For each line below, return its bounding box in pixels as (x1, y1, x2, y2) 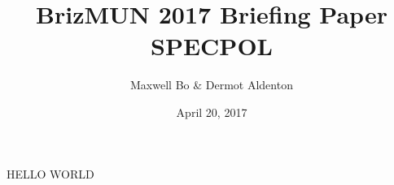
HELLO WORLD (7, 165, 94, 182)
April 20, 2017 (176, 103, 247, 120)
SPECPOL (151, 29, 273, 62)
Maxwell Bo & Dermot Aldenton (130, 76, 293, 93)
